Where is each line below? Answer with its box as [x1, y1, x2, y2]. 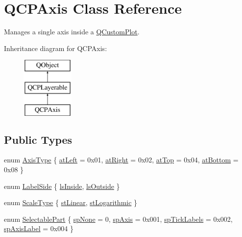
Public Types [4, 132, 73, 147]
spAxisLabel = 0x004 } [4, 223, 73, 234]
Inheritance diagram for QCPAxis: [4, 43, 107, 53]
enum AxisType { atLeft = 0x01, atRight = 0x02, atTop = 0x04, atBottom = [4, 155, 239, 165]
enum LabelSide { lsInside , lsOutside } [4, 181, 120, 191]
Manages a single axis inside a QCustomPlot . [4, 26, 140, 37]
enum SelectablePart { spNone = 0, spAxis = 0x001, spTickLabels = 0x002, [4, 213, 233, 224]
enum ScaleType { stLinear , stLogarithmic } [4, 197, 138, 208]
